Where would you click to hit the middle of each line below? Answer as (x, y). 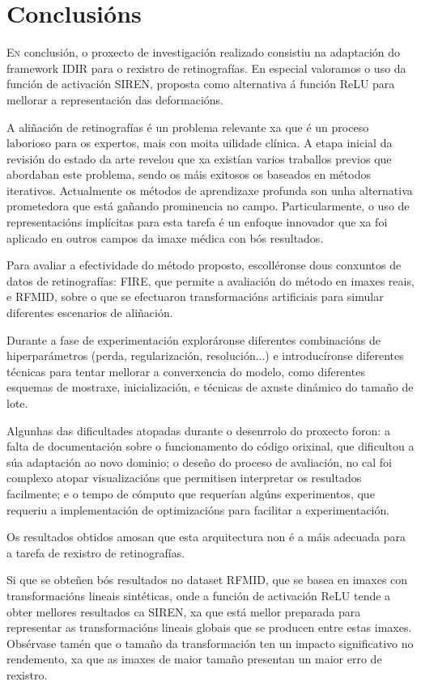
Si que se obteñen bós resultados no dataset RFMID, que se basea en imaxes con (207, 580)
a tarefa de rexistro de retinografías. (96, 552)
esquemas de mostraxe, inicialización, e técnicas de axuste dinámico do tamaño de (210, 387)
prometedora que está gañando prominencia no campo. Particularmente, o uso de (208, 206)
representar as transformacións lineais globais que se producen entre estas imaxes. (209, 627)
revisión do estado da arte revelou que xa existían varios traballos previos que (199, 158)
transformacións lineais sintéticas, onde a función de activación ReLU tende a (199, 595)
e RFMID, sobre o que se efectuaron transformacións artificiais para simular (195, 296)
